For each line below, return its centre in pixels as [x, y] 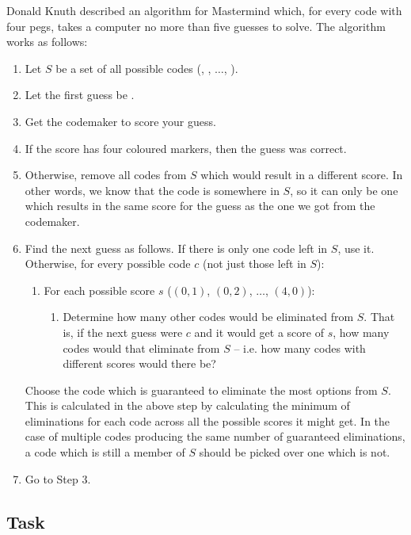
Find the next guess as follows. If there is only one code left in [176, 248]
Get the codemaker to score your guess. [120, 121]
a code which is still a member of [105, 452]
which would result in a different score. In [302, 175]
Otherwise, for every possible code [108, 264]
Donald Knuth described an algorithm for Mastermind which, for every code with [204, 10]
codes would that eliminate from [141, 348]
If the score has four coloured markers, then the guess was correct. [186, 148]
